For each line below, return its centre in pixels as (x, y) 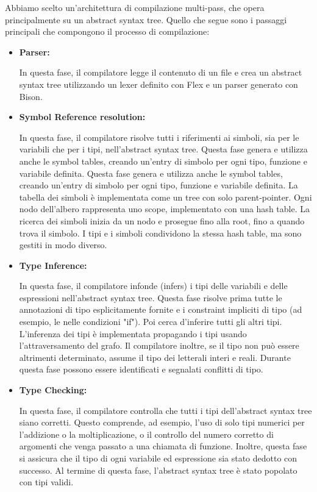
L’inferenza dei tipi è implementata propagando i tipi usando (133, 333)
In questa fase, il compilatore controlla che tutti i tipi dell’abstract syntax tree (166, 410)
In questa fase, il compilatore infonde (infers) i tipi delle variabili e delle (153, 286)
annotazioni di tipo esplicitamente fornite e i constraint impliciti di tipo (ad (161, 309)
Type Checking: (53, 390)
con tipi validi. (46, 482)
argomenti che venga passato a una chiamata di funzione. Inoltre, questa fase (163, 446)
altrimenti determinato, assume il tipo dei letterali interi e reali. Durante (155, 357)
